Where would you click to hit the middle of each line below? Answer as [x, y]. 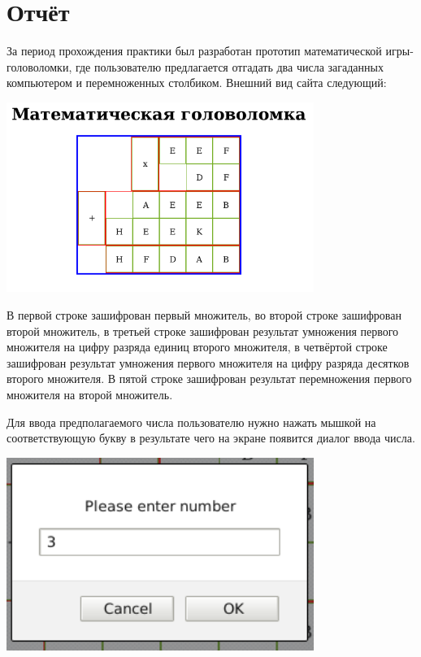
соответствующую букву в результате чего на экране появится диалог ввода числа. [211, 438]
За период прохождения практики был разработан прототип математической [194, 51]
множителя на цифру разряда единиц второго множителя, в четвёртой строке [197, 347]
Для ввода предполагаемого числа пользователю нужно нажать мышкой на [191, 422]
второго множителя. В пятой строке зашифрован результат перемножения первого [209, 379]
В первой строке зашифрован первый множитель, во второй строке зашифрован [204, 314]
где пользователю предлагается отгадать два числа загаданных [229, 66]
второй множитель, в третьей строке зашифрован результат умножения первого [203, 331]
